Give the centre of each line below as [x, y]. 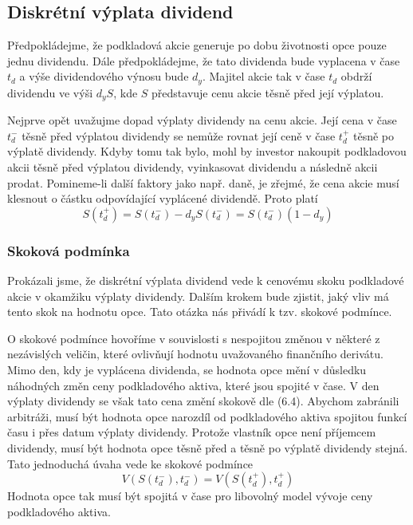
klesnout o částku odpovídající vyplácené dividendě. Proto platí [163, 198]
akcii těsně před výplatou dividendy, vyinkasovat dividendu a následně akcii [193, 167]
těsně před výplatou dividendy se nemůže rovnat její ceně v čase [179, 135]
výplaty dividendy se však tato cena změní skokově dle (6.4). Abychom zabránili [203, 401]
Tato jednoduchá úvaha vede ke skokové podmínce [130, 463]
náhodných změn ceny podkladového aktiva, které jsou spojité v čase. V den [193, 385]
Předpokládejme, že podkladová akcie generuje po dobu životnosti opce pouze [197, 45]
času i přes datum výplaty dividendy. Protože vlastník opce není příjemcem [192, 432]
